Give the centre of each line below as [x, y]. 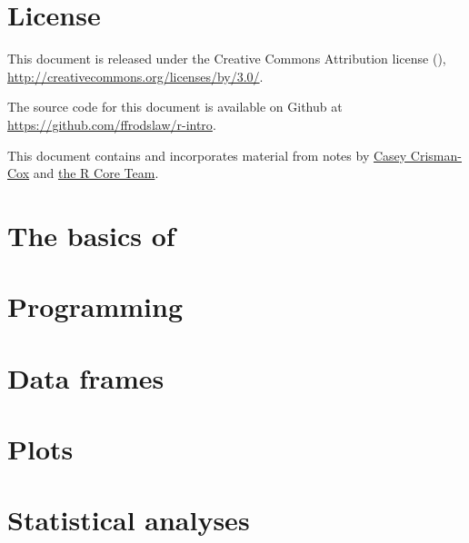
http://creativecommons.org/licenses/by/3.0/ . [135, 76]
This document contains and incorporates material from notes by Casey [207, 155]
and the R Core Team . [96, 173]
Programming [95, 306]
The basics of [91, 235]
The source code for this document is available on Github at [175, 107]
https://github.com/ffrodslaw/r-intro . [112, 124]
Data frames [86, 377]
